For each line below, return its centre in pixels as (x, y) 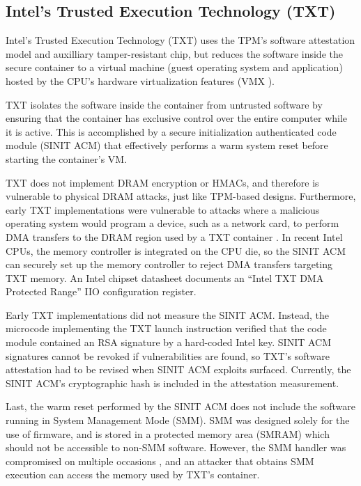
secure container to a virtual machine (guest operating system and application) (174, 67)
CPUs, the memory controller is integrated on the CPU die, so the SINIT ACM (176, 250)
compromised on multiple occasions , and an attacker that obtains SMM (160, 461)
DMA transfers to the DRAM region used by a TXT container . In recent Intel (174, 236)
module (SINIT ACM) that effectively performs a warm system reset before (167, 145)
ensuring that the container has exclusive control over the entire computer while (177, 118)
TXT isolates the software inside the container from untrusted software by (164, 104)
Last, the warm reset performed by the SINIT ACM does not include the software (180, 406)
